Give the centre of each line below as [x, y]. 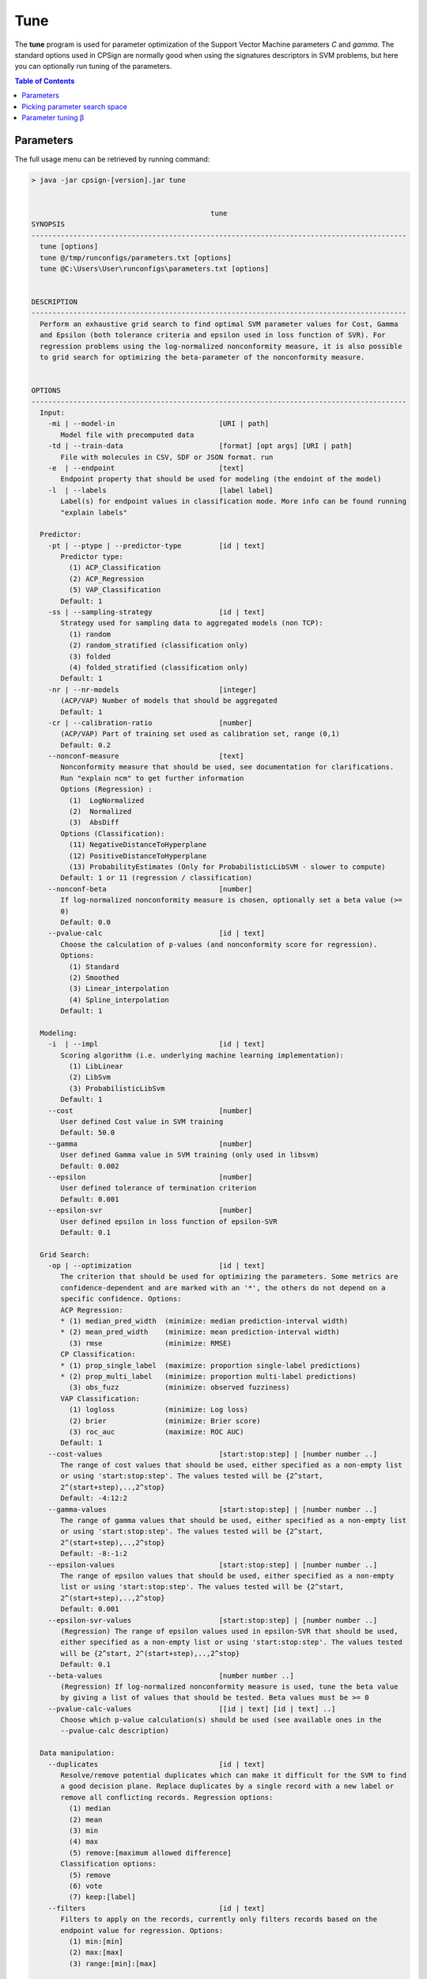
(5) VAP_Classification [115, 590]
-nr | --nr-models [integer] [152, 689]
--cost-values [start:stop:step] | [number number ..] [213, 1454]
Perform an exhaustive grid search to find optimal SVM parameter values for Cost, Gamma [219, 324]
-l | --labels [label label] [161, 490]
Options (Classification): [113, 834]
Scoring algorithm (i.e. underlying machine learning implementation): [202, 1055]
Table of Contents [45, 81]
